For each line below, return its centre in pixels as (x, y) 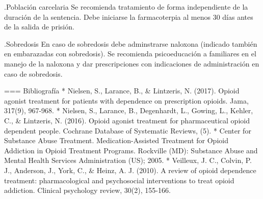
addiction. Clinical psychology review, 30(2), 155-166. (87, 190)
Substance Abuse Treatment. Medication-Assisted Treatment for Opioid (116, 140)
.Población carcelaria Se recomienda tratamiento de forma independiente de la (126, 7)
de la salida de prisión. (39, 27)
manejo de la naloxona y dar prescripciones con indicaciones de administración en (132, 63)
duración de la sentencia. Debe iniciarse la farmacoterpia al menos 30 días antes (129, 16)
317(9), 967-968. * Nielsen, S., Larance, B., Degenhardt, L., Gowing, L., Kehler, (129, 110)
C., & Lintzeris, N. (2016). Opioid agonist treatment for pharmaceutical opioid (127, 120)
